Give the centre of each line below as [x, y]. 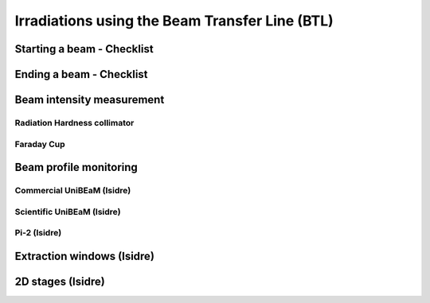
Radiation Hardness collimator [74, 122]
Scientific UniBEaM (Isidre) [68, 212]
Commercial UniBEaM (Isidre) [73, 191]
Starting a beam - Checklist [84, 49]
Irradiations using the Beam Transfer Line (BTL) [174, 21]
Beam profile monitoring [76, 167]
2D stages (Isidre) [60, 281]
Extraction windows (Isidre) [85, 256]
